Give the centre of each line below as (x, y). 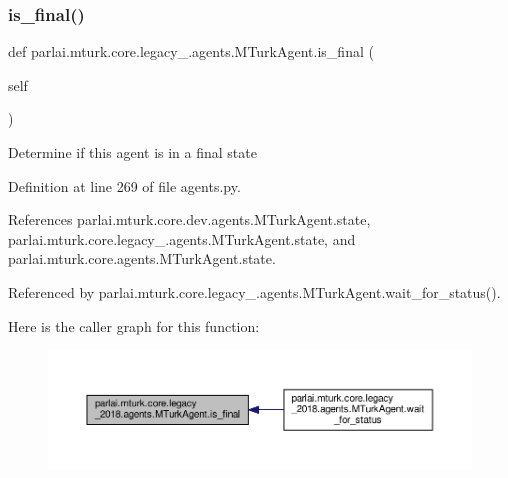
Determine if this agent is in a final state (132, 152)
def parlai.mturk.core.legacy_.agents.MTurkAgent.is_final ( (191, 51)
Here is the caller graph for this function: (134, 325)
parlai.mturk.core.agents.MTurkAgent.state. (142, 258)
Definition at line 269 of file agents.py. (124, 185)
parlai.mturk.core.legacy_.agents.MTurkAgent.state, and (182, 238)
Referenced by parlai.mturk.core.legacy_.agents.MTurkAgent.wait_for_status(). (254, 291)
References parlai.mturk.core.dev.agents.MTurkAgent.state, (189, 219)
